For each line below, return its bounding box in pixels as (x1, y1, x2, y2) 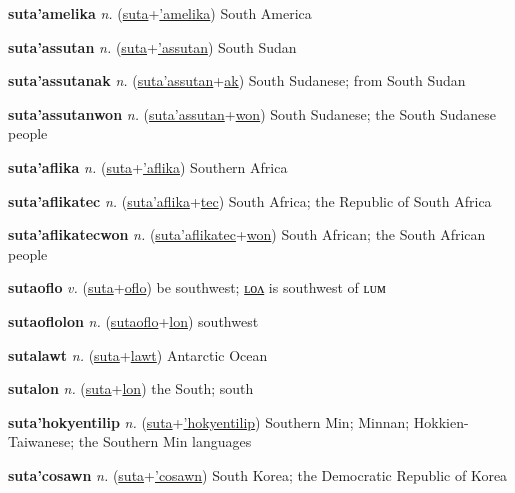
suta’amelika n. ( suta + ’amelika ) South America (8, 3, 312, 23)
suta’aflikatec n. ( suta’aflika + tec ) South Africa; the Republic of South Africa (8, 190, 492, 211)
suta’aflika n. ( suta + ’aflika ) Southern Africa (8, 156, 288, 177)
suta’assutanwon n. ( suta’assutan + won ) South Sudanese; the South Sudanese (8, 103, 497, 124)
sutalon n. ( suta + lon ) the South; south (8, 378, 254, 399)
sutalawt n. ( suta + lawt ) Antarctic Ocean (8, 344, 268, 365)
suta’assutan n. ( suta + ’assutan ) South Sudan (8, 36, 297, 57)
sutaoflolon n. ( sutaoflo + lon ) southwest (8, 310, 259, 331)
